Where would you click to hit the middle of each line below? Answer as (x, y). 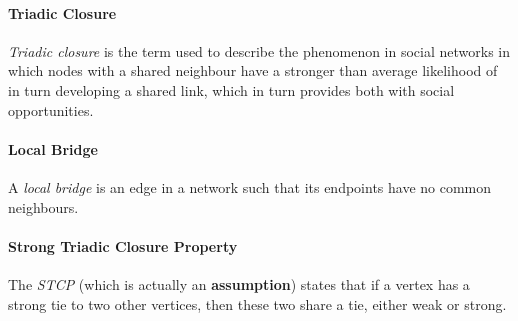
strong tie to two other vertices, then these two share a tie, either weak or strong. (257, 303)
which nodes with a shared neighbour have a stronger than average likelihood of (253, 70)
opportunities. (51, 109)
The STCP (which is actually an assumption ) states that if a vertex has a (239, 283)
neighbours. (43, 206)
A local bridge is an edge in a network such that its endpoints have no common (250, 186)
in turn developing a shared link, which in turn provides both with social (231, 89)
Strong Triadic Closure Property (123, 245)
